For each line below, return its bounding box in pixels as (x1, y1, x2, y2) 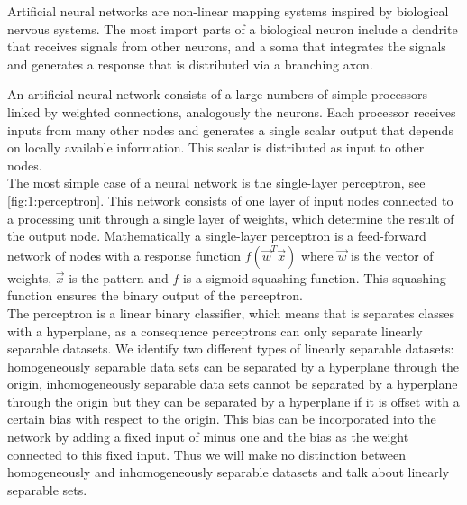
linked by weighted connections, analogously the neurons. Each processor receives (7, 102, 456, 121)
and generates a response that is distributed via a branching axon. (7, 54, 373, 73)
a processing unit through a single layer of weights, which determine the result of (7, 208, 454, 227)
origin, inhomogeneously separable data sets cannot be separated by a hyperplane (7, 374, 458, 393)
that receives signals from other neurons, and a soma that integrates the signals (7, 37, 446, 56)
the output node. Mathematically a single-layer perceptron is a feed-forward (7, 226, 426, 245)
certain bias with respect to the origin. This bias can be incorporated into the (7, 409, 436, 428)
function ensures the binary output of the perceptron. (7, 286, 303, 305)
